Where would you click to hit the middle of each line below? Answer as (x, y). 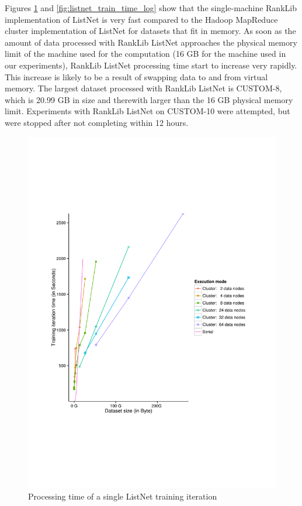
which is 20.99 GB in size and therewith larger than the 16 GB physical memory (149, 99)
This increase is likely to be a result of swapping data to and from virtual (136, 76)
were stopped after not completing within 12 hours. (97, 122)
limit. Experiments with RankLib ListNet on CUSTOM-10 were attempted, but (147, 111)
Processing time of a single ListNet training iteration (123, 496)
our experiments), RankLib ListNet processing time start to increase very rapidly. (151, 65)
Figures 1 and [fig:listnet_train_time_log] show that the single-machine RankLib (151, 8)
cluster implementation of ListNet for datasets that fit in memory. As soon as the (150, 31)
